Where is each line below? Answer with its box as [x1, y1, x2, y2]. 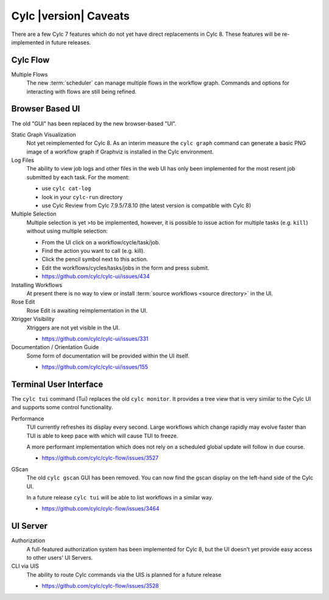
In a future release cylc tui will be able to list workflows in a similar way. [26, 493, 213, 501]
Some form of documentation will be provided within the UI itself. [26, 352, 190, 359]
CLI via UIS [11, 562, 40, 570]
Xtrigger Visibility [11, 316, 55, 323]
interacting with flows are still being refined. [26, 88, 137, 95]
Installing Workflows [11, 281, 63, 289]
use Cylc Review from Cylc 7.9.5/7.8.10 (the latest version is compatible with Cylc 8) [41, 202, 252, 210]
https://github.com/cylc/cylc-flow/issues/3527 [41, 454, 159, 462]
